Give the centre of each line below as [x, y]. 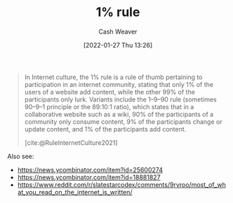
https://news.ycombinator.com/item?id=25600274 [90, 169]
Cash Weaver [118, 31]
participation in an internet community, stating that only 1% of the [119, 84]
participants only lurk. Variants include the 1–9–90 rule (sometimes [121, 99]
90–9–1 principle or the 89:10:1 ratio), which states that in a [109, 106]
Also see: [21, 156]
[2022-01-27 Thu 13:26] [118, 45]
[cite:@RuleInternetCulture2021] [71, 142]
